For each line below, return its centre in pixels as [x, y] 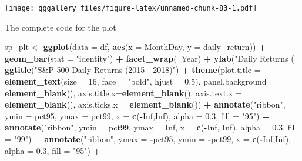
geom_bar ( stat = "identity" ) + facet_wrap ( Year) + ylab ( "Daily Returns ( [150, 58]
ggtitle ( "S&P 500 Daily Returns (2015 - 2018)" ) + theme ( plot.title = [133, 70]
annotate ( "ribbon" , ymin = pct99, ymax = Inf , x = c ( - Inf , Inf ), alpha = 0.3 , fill [151, 127]
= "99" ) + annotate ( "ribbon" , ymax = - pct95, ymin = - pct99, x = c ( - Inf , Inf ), [148, 139]
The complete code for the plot [61, 27]
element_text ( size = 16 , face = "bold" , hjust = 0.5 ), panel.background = [140, 81]
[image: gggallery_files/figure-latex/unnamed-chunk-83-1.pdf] [131, 8]
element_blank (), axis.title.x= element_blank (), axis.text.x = [123, 93]
